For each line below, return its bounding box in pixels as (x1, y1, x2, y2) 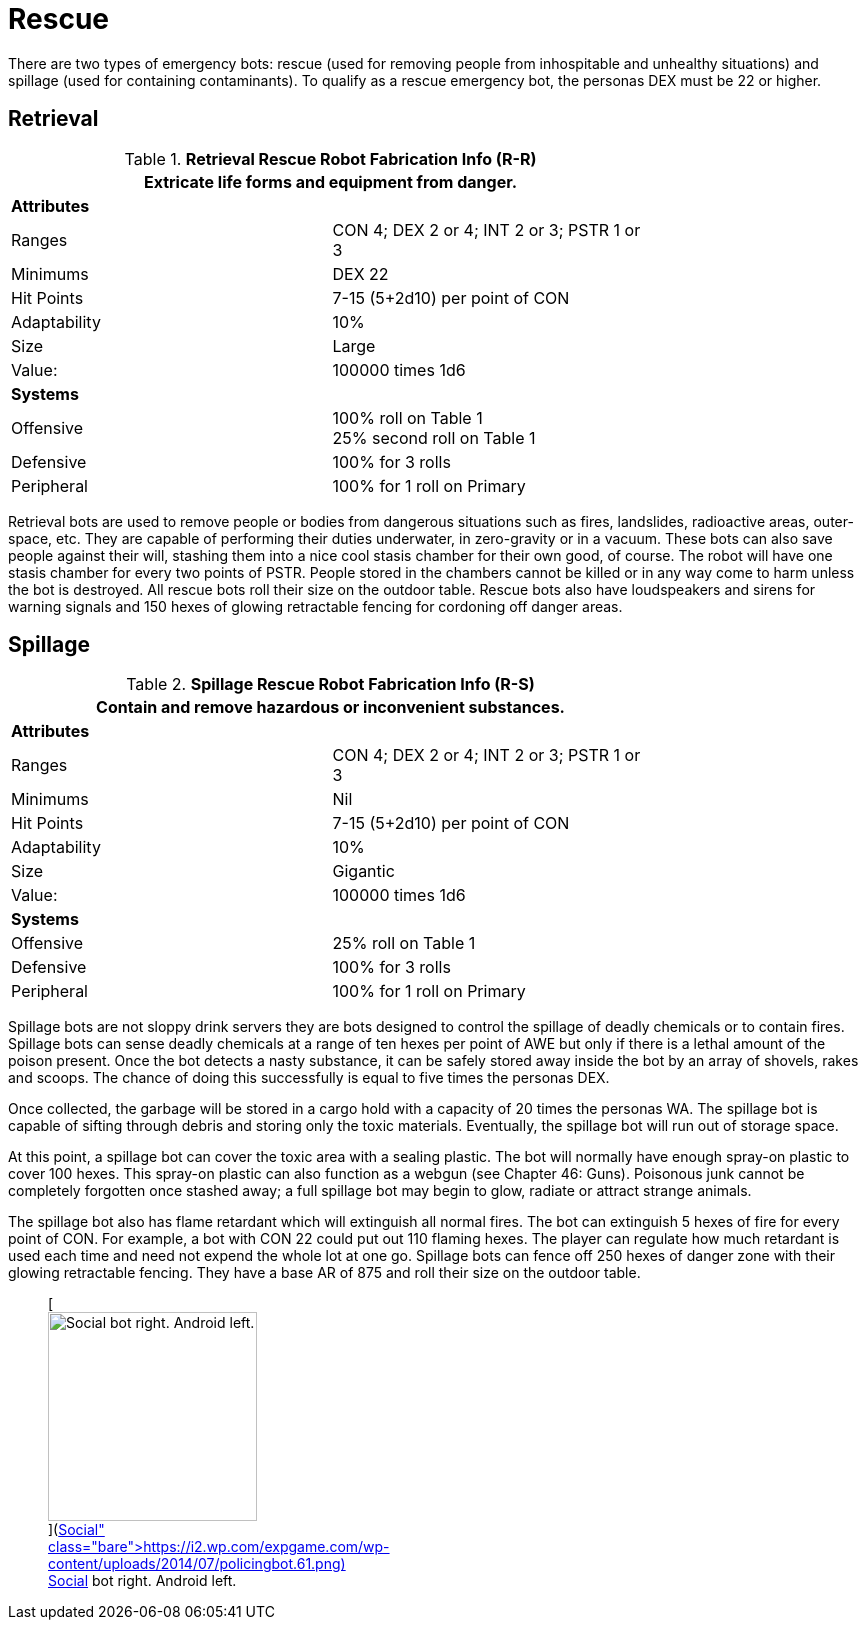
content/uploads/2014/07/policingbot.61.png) (48, 1555, 346, 1573)
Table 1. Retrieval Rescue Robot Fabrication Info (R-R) (124, 148, 537, 169)
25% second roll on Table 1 (332, 427, 536, 448)
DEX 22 (332, 263, 389, 284)
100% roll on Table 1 (332, 407, 483, 428)
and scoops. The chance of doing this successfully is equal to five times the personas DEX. (8, 1069, 610, 1087)
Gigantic (332, 861, 395, 882)
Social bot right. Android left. (48, 1572, 237, 1590)
